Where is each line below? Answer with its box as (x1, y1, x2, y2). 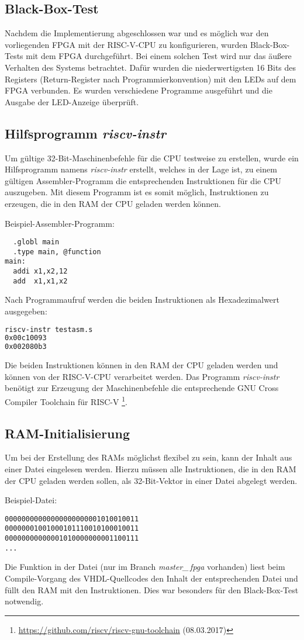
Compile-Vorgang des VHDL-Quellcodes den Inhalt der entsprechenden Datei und (5, 572, 298, 584)
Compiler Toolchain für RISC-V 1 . (5, 394, 127, 407)
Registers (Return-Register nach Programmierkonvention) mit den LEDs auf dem (5, 72, 296, 85)
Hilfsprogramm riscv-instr (5, 124, 166, 142)
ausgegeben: (5, 305, 47, 317)
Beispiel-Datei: (5, 494, 57, 506)
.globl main (13, 238, 60, 247)
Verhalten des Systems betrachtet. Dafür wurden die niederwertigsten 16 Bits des (5, 61, 296, 73)
